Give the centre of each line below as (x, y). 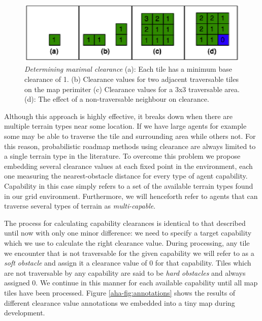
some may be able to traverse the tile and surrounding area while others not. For (130, 136)
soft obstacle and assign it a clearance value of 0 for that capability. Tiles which (128, 263)
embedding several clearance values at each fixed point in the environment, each (128, 166)
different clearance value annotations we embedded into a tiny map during (120, 302)
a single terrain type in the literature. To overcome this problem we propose (122, 156)
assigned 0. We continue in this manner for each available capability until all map (131, 283)
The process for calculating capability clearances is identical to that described (125, 223)
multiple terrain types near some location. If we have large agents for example (125, 126)
